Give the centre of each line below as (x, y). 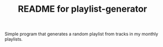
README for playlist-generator (82, 9)
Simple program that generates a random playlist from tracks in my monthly (81, 34)
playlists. (14, 39)
